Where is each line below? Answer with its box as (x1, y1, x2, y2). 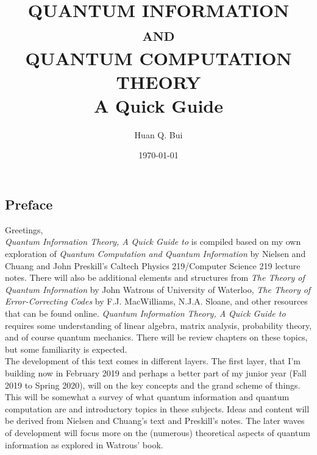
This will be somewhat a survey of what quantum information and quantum (5, 390, 290, 403)
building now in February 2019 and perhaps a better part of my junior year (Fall (5, 367, 307, 379)
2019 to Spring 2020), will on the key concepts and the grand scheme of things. (5, 378, 301, 391)
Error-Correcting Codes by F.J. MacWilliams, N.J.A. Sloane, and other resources (5, 295, 308, 308)
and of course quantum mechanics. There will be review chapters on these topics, (5, 331, 308, 344)
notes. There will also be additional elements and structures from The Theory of (5, 271, 305, 284)
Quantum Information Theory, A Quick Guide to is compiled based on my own (5, 235, 301, 248)
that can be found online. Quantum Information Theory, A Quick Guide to (5, 307, 286, 320)
